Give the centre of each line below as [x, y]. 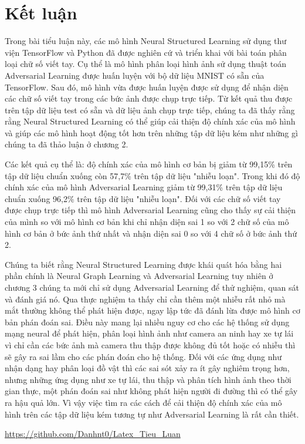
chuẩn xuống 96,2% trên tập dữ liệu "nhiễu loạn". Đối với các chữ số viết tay [143, 198]
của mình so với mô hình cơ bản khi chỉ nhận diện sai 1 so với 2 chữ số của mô [147, 222]
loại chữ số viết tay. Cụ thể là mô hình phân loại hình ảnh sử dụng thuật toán [146, 64]
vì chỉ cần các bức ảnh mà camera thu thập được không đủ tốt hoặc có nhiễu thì [150, 344]
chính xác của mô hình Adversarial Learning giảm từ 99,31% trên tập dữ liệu [144, 187]
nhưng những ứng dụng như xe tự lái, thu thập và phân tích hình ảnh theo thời [148, 379]
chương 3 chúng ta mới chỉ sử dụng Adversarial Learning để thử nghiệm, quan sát [152, 287]
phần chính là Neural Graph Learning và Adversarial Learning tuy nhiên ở [139, 276]
